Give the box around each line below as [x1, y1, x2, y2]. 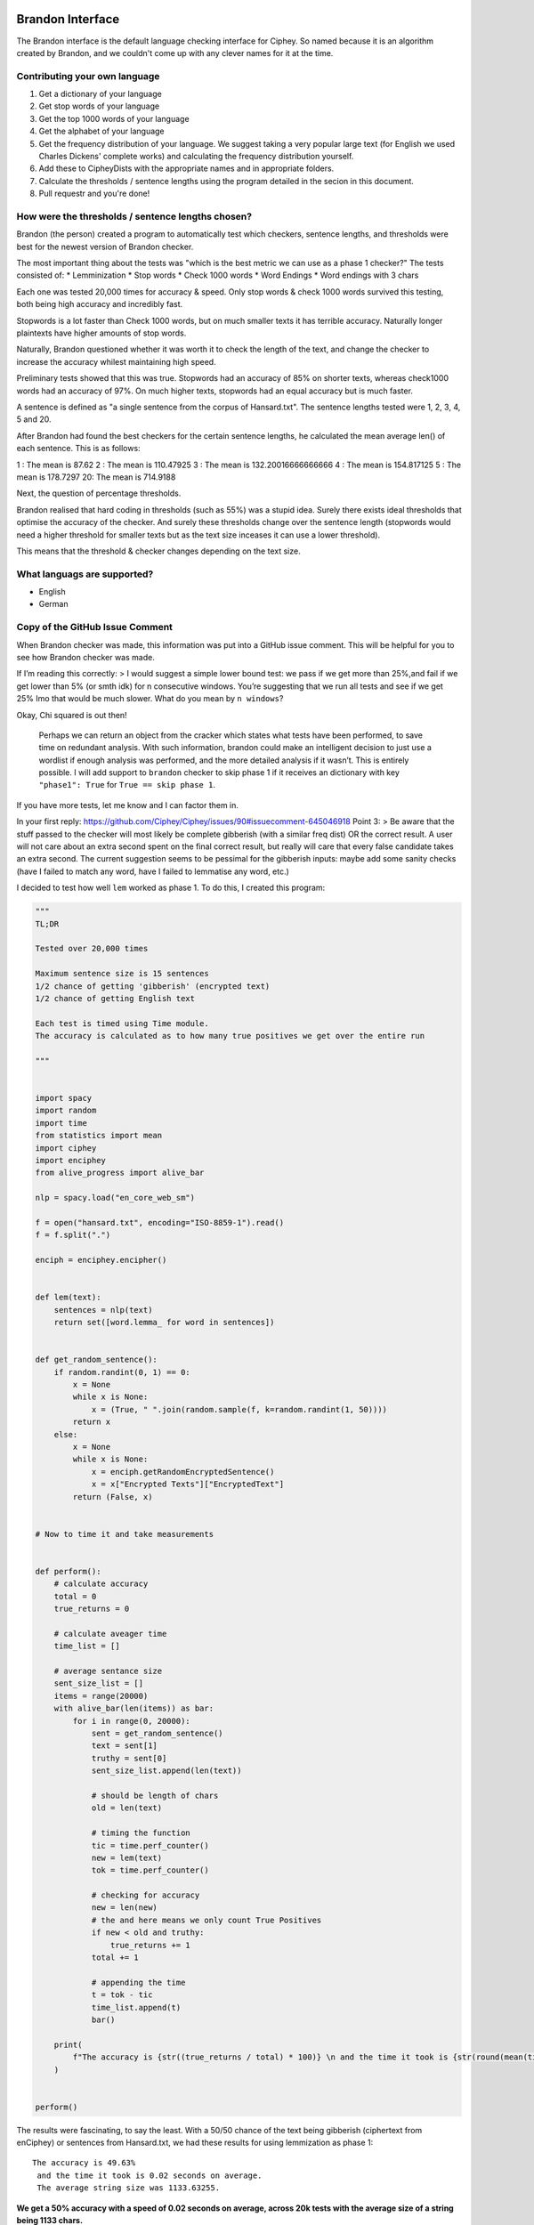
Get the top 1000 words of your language [38, 113, 190, 124]
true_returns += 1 [109, 1940, 190, 1950]
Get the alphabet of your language [38, 125, 165, 137]
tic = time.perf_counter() [91, 1841, 209, 1850]
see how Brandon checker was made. [16, 651, 155, 662]
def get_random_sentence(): [35, 1355, 158, 1365]
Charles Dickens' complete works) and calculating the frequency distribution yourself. [38, 151, 354, 161]
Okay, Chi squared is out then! [16, 709, 128, 720]
